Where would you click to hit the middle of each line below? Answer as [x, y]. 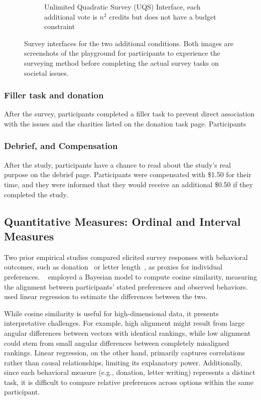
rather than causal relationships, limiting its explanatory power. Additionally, [123, 362]
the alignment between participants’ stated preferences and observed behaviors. [126, 286]
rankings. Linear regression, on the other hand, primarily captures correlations [125, 353]
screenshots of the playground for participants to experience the [122, 53]
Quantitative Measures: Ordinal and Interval [122, 221]
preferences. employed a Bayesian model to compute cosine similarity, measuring [130, 276]
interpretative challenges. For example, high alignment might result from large [124, 323]
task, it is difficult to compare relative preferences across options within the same [129, 382]
